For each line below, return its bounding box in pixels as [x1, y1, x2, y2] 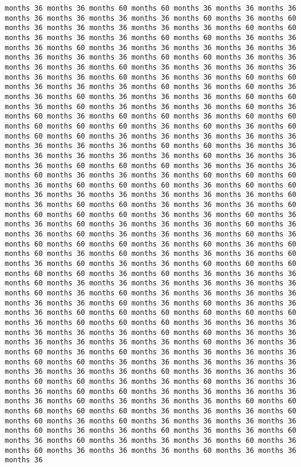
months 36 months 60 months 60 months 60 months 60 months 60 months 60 [5, 308, 296, 317]
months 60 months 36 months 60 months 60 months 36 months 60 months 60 [5, 112, 296, 121]
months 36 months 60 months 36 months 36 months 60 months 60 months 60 [5, 259, 296, 268]
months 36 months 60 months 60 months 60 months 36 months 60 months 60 [5, 180, 296, 189]
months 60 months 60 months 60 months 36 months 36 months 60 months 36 [5, 210, 296, 219]
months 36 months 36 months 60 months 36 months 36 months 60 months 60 [5, 73, 296, 81]
